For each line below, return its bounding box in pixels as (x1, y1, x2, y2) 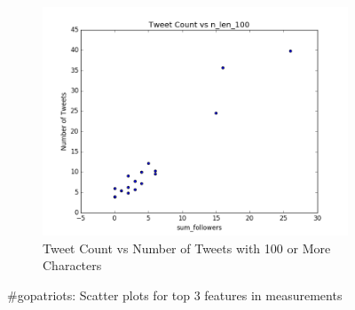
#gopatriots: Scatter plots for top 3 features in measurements (7, 285, 343, 304)
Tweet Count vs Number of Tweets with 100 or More (43, 238, 331, 257)
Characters (43, 256, 102, 275)
